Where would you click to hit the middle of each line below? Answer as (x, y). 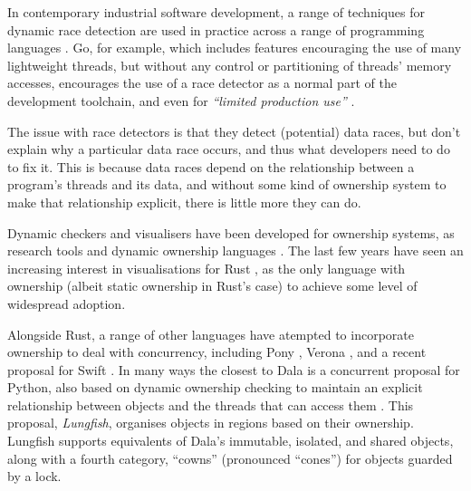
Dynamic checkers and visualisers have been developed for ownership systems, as (231, 232)
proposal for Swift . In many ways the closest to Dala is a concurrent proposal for (234, 369)
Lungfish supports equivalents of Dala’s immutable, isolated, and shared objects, (231, 441)
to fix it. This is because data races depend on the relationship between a (211, 166)
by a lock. (34, 476)
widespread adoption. (67, 303)
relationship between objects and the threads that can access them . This (211, 404)
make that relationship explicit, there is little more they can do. (184, 202)
